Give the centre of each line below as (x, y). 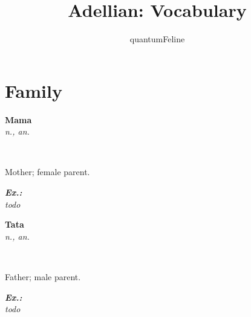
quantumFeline (157, 39)
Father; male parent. (43, 277)
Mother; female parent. (47, 172)
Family (34, 90)
